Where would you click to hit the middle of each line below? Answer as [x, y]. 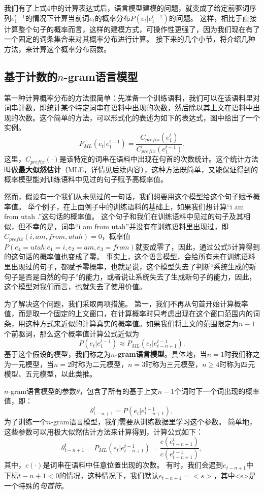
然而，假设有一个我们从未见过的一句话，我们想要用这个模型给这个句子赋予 [128, 196]
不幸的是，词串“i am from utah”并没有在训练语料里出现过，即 [127, 226]
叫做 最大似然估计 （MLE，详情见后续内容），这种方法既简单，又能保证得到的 [131, 169]
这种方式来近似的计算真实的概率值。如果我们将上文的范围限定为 [132, 323]
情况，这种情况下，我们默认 [112, 475]
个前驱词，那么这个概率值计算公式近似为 [72, 333]
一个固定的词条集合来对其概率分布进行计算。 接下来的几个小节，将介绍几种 [130, 39]
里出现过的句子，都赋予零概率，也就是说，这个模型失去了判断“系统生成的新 [130, 266]
